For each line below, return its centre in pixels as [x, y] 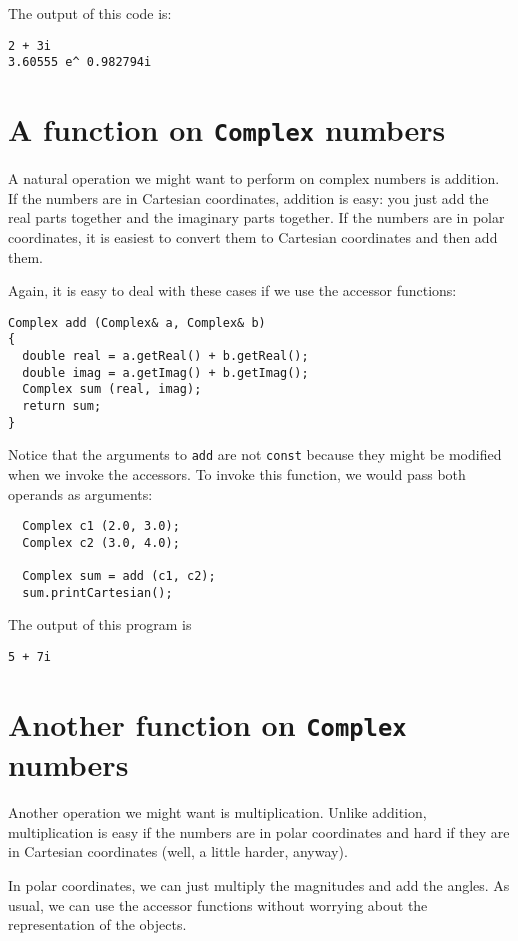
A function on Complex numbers [227, 129]
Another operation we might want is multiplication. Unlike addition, [217, 812]
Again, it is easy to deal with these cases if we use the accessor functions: [232, 290]
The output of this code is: [90, 13]
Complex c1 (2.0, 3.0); [101, 526]
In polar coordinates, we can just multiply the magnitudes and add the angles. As [259, 884]
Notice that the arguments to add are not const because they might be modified [255, 454]
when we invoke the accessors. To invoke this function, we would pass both [237, 473]
